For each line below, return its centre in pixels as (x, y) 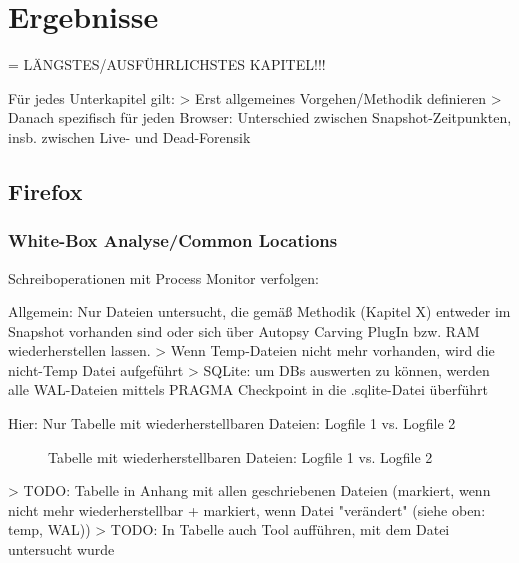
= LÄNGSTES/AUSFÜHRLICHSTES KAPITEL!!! (167, 64)
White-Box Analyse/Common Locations (173, 240)
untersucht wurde (61, 549)
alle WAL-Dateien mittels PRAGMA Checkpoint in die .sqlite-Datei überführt (248, 389)
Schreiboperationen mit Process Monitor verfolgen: (163, 277)
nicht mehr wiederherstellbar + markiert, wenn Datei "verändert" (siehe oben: (247, 509)
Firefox (45, 190)
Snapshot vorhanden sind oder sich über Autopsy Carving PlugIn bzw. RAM (244, 330)
